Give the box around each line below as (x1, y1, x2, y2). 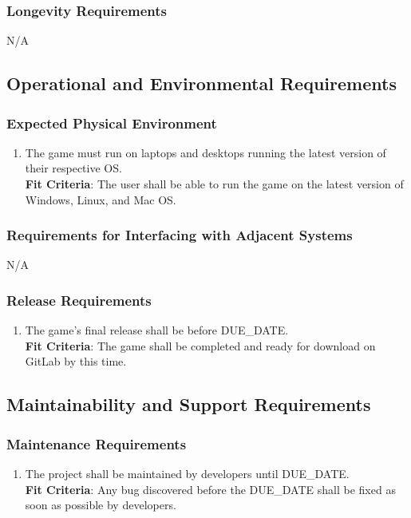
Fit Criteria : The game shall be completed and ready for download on (25, 337, 376, 354)
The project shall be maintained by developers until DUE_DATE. (25, 465, 350, 481)
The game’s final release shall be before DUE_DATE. (25, 322, 289, 338)
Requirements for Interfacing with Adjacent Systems (6, 225, 353, 245)
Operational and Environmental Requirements (6, 71, 397, 96)
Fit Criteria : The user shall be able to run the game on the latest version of (25, 176, 404, 192)
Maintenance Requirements (6, 433, 187, 453)
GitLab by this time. (25, 353, 127, 370)
